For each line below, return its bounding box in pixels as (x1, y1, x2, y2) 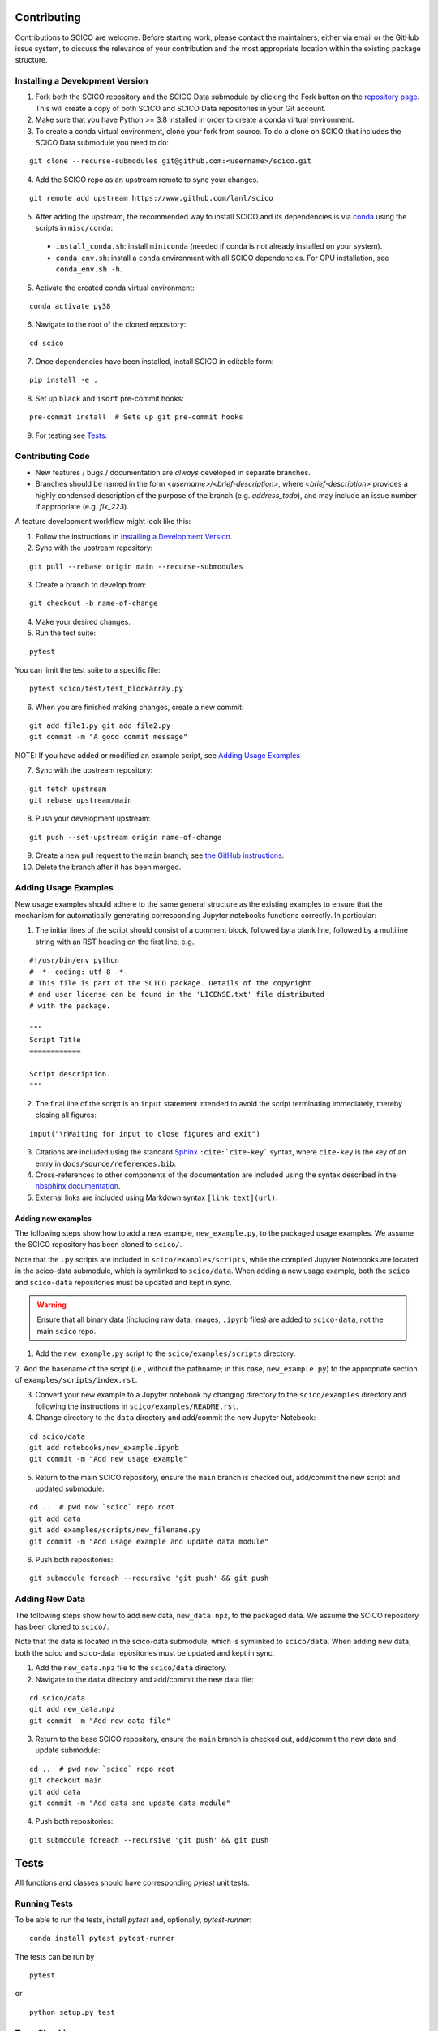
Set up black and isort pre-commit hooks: (35, 393, 184, 403)
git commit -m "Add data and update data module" (29, 1799, 231, 1808)
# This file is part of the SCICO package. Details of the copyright (29, 979, 312, 988)
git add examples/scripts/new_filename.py (29, 1526, 201, 1535)
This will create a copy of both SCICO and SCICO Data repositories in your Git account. (35, 103, 326, 113)
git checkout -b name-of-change (29, 599, 158, 608)
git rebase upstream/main (29, 795, 133, 804)
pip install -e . (29, 375, 98, 385)
